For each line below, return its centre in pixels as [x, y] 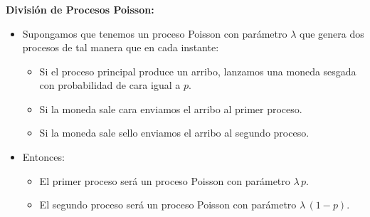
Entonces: [43, 157]
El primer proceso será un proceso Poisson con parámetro [165, 180]
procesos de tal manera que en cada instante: [121, 47]
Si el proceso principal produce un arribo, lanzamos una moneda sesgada [198, 71]
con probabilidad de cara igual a [110, 85]
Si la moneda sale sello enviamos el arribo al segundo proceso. [174, 133]
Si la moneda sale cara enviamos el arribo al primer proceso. [171, 108]
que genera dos [332, 33]
